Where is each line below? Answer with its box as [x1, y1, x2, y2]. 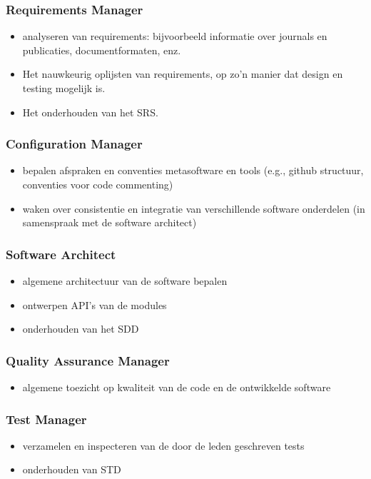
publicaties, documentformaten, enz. [22, 42, 181, 57]
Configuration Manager [6, 135, 143, 153]
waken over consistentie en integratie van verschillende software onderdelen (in [22, 201, 365, 216]
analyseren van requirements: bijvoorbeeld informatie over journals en [22, 29, 327, 44]
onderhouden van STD [22, 462, 121, 477]
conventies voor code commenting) [22, 177, 173, 191]
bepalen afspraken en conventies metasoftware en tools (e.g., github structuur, [22, 163, 364, 178]
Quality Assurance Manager [6, 351, 170, 369]
